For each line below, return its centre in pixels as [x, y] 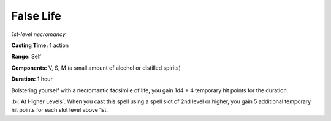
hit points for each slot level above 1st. [60, 110]
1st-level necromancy [38, 34]
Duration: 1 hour [32, 79]
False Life [36, 16]
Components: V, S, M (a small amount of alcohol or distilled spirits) [96, 68]
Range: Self [26, 57]
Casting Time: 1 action [40, 45]
